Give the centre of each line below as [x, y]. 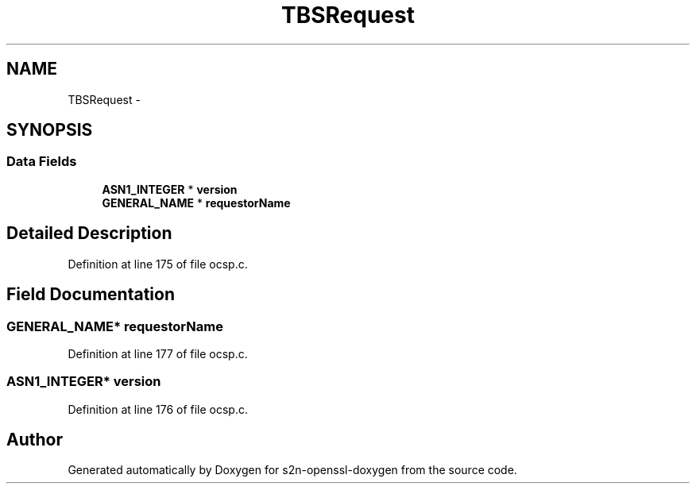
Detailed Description [89, 233]
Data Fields [42, 162]
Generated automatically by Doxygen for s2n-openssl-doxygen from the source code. [292, 470]
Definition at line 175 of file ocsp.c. [158, 264]
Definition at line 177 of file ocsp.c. [158, 353]
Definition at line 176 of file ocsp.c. [158, 409]
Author [35, 440]
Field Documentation [91, 295]
